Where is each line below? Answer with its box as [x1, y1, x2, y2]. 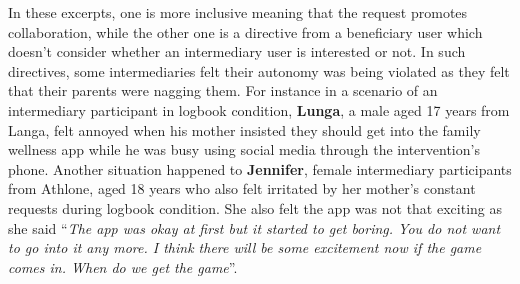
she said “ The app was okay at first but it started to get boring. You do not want [8, 217, 501, 238]
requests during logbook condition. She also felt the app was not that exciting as [8, 197, 502, 218]
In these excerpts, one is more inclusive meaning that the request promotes [8, 2, 468, 22]
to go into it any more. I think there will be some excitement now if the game [8, 237, 482, 258]
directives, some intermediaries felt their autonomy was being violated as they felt [8, 60, 510, 81]
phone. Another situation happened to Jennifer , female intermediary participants [8, 158, 512, 179]
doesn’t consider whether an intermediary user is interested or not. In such [8, 41, 466, 62]
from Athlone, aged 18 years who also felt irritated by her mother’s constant [8, 178, 476, 199]
